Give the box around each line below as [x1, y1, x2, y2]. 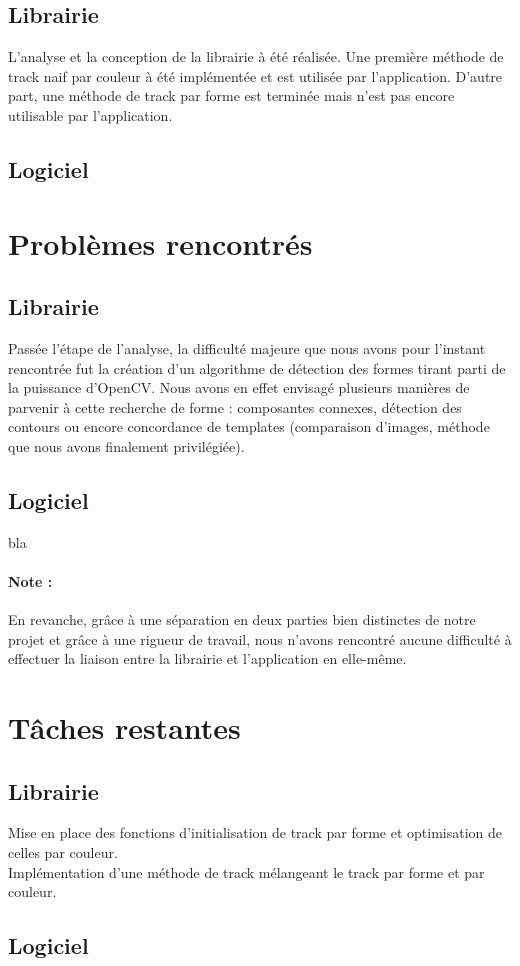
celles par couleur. [8, 842, 118, 863]
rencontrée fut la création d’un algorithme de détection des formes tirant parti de [8, 357, 506, 378]
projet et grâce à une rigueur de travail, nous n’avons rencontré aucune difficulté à [8, 628, 512, 649]
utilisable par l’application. [8, 104, 173, 125]
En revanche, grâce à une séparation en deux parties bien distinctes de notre [8, 609, 476, 630]
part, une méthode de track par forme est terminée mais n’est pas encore [8, 85, 455, 106]
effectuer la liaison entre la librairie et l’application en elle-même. [8, 648, 407, 669]
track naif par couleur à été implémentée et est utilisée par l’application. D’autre [8, 65, 503, 86]
